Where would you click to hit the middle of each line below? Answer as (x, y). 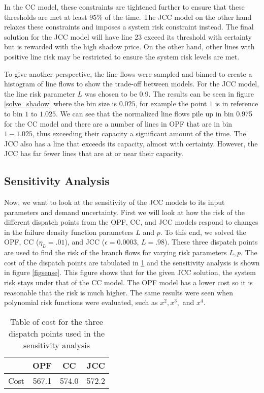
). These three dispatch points (211, 242)
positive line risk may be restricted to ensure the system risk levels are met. (122, 56)
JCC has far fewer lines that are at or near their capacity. (94, 153)
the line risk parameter (40, 93)
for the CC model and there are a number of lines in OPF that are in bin (118, 123)
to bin (13, 113)
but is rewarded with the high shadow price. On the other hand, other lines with (129, 47)
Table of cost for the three (57, 321)
